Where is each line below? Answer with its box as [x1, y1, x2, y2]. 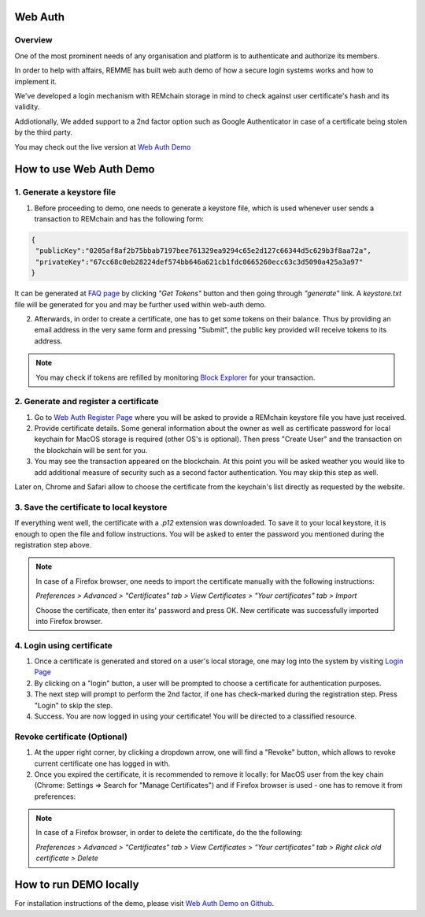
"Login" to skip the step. [34, 700, 113, 710]
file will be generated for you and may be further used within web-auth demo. [14, 299, 267, 309]
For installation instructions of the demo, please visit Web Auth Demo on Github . [14, 899, 275, 908]
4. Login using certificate [14, 640, 113, 651]
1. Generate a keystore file [14, 187, 116, 198]
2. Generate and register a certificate [14, 396, 159, 407]
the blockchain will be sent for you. [34, 445, 148, 455]
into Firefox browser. [35, 616, 102, 626]
